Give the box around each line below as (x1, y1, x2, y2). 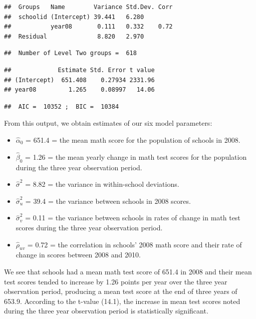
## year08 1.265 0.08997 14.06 (4, 86, 155, 94)
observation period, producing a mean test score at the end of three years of (4, 286, 237, 296)
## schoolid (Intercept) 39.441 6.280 (4, 13, 144, 21)
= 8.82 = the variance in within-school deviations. (25, 179, 179, 189)
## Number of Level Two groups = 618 (4, 50, 137, 57)
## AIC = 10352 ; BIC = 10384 (4, 103, 119, 110)
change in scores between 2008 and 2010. (16, 249, 141, 260)
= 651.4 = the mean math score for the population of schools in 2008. (26, 134, 240, 145)
